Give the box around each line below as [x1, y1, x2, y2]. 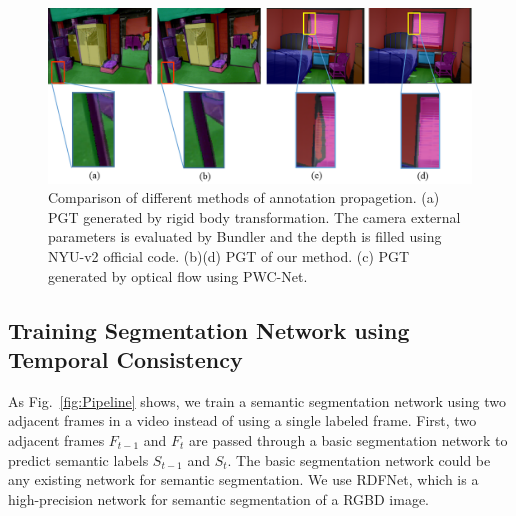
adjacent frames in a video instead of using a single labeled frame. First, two [8, 410, 477, 431]
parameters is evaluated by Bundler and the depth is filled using [48, 226, 442, 247]
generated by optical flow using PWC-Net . [48, 265, 308, 286]
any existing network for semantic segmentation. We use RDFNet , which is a [8, 469, 479, 490]
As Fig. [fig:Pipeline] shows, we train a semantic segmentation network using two [8, 390, 506, 411]
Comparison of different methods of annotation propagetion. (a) [48, 187, 440, 208]
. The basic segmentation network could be [227, 449, 491, 470]
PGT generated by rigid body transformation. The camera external [48, 206, 461, 227]
